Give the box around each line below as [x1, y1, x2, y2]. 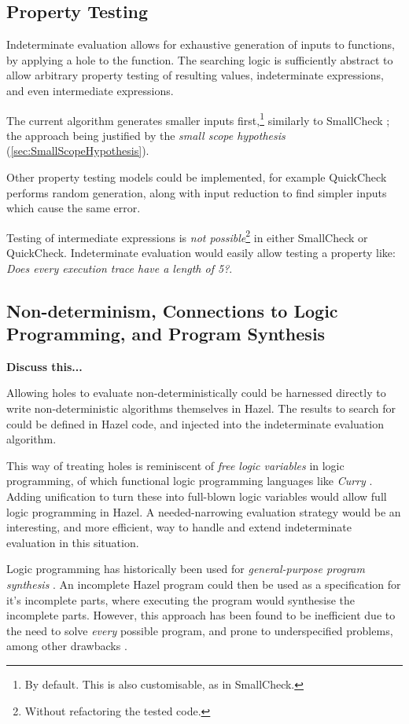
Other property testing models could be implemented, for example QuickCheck [6, 169, 387, 186]
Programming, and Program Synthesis [6, 322, 326, 346]
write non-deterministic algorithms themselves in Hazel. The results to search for [6, 400, 396, 417]
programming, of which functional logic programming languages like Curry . [6, 472, 373, 489]
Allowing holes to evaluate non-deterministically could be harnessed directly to [6, 384, 386, 401]
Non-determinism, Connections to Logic [6, 298, 338, 322]
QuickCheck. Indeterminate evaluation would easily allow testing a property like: [6, 244, 396, 261]
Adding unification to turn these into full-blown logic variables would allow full [6, 487, 387, 504]
